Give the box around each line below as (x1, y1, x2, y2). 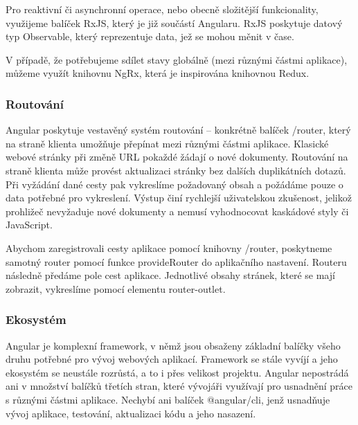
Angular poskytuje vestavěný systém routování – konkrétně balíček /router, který (6, 123, 351, 137)
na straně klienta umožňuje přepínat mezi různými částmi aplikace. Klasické (6, 136, 329, 150)
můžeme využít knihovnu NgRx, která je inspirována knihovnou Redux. (6, 66, 310, 80)
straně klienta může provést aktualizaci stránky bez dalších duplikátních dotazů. (6, 163, 346, 177)
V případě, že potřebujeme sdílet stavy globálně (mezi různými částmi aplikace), (6, 52, 348, 66)
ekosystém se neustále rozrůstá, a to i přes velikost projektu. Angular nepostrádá (6, 365, 349, 379)
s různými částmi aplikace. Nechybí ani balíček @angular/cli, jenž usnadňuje (6, 392, 330, 406)
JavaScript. (6, 217, 53, 232)
